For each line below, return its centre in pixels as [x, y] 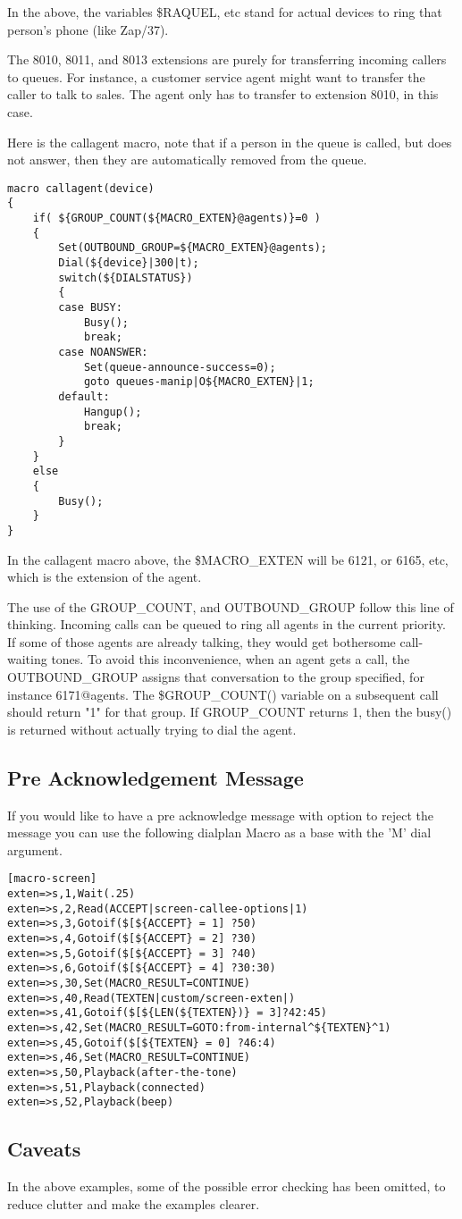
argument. [35, 849]
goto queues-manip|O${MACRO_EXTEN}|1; [199, 382]
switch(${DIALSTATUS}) [126, 277]
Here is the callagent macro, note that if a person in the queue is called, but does [230, 142]
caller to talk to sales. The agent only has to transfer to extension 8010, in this [223, 94]
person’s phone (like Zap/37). [88, 29]
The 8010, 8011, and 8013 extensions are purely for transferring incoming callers [227, 59]
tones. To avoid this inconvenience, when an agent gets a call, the [231, 659]
